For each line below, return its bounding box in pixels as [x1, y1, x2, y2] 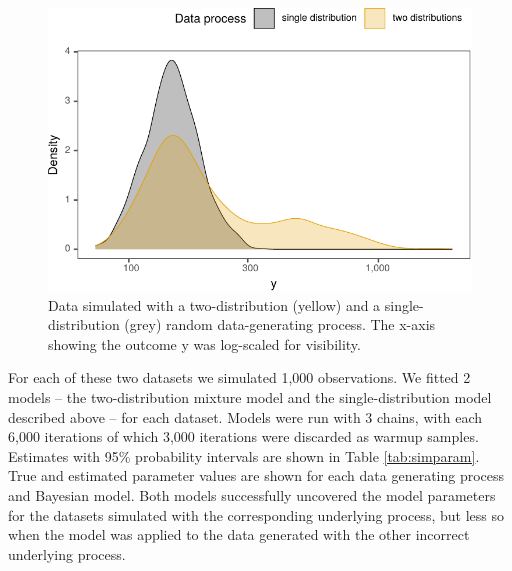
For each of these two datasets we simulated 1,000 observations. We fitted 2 [8, 367, 471, 388]
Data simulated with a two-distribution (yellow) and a [48, 294, 381, 315]
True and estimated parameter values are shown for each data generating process [8, 465, 505, 486]
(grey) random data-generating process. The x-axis [124, 314, 436, 335]
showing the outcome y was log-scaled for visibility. [48, 333, 361, 354]
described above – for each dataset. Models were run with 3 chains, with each [8, 406, 483, 427]
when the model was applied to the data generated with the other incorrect [8, 524, 470, 545]
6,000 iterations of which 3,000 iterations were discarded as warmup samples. [8, 426, 479, 447]
